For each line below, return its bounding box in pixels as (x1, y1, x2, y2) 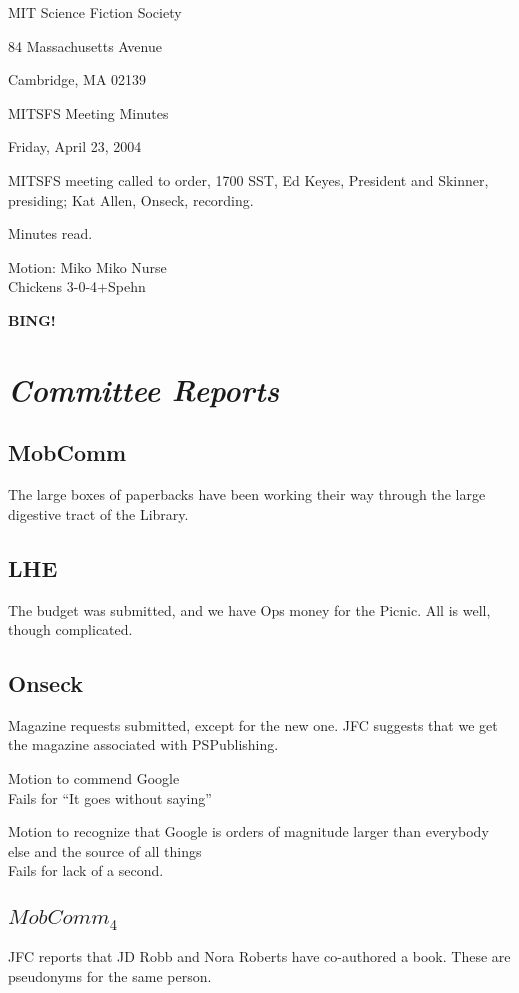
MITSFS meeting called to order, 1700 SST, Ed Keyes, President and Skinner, (8, 169, 489, 190)
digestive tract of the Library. (8, 503, 189, 524)
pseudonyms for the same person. (8, 965, 212, 986)
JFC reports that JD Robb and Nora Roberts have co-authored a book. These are (8, 946, 511, 967)
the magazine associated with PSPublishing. (8, 734, 279, 755)
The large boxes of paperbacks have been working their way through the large (8, 484, 486, 505)
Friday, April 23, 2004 (8, 136, 142, 157)
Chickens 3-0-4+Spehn (8, 276, 146, 297)
